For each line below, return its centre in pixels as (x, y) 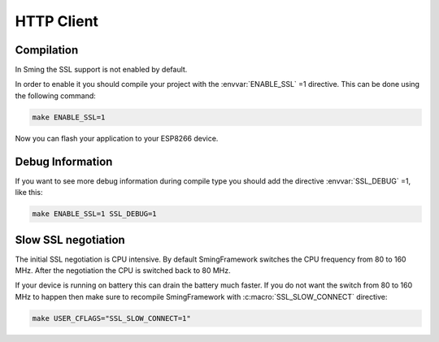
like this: (29, 193)
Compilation (47, 50)
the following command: (56, 95)
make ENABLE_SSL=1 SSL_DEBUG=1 (95, 214)
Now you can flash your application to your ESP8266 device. (117, 138)
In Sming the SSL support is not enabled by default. (101, 70)
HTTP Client (57, 21)
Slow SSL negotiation (70, 240)
